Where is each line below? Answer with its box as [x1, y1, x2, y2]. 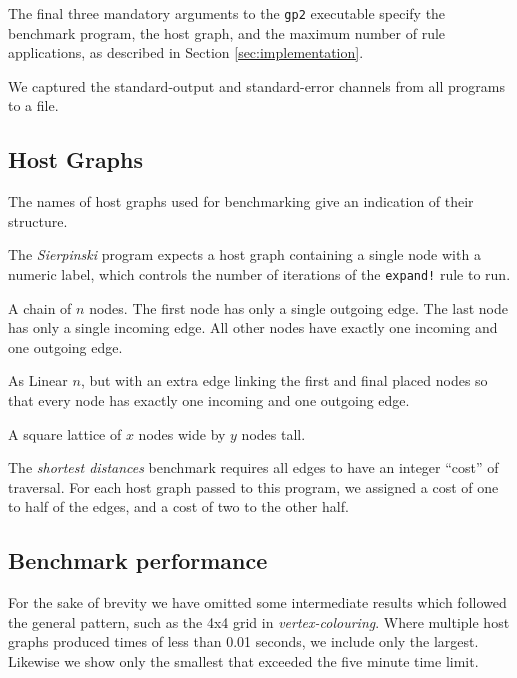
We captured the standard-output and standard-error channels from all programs [8, 75, 505, 96]
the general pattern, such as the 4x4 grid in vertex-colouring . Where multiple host [8, 611, 510, 632]
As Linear [8, 370, 68, 391]
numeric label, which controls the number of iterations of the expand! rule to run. [8, 264, 511, 285]
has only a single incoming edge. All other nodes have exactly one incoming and [8, 317, 498, 338]
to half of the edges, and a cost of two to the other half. [8, 496, 349, 517]
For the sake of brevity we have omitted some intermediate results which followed [8, 592, 507, 613]
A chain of [8, 297, 72, 318]
